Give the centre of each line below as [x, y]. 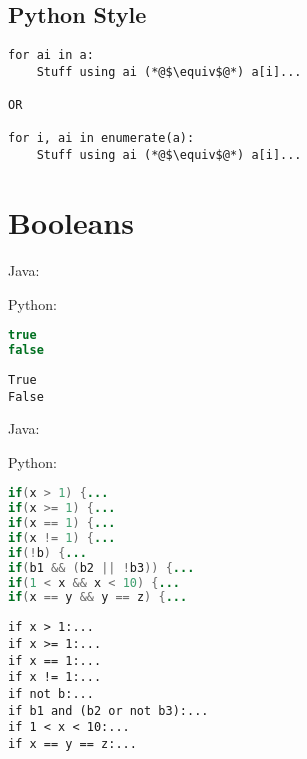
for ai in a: [51, 55]
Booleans [71, 221]
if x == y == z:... [72, 743]
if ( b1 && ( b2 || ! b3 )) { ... [101, 567]
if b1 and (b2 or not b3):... [108, 710]
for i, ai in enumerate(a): [101, 138]
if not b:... [51, 693]
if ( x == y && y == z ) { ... [98, 597]
